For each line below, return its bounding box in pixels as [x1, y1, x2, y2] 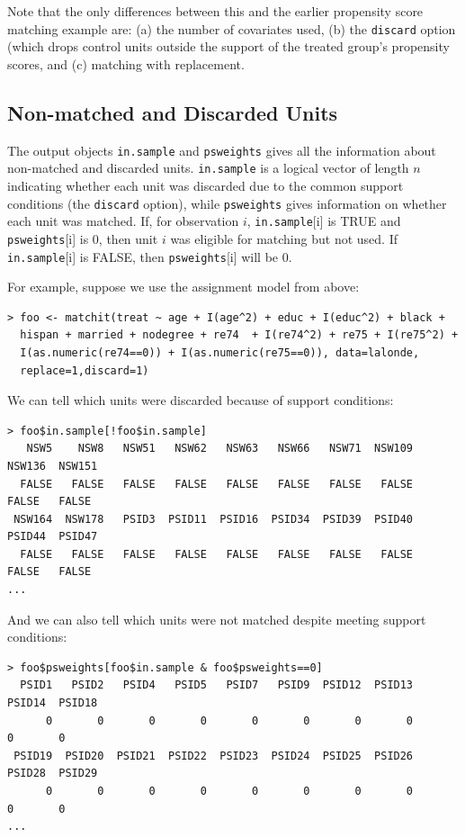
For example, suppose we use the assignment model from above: [7, 277, 360, 296]
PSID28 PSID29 [7, 767, 98, 780]
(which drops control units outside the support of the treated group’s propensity [7, 37, 450, 56]
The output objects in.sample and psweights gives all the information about [7, 140, 436, 159]
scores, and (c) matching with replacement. [7, 54, 245, 73]
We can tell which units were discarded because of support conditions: [7, 391, 394, 409]
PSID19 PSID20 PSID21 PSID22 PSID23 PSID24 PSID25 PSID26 [13, 749, 414, 762]
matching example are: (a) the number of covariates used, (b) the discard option [7, 19, 456, 38]
